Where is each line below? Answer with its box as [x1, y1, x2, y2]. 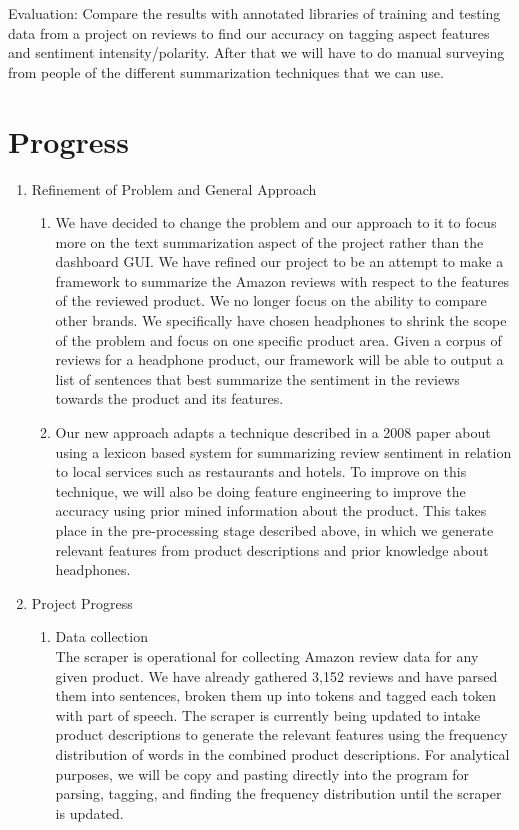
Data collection [55, 626, 148, 647]
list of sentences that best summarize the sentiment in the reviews [55, 368, 460, 389]
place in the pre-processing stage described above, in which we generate [55, 520, 494, 540]
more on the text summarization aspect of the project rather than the [55, 231, 484, 252]
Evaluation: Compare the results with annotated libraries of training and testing [8, 3, 501, 23]
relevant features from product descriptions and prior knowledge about [55, 539, 489, 560]
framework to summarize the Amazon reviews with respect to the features [55, 270, 510, 291]
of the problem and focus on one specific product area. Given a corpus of [55, 329, 502, 350]
